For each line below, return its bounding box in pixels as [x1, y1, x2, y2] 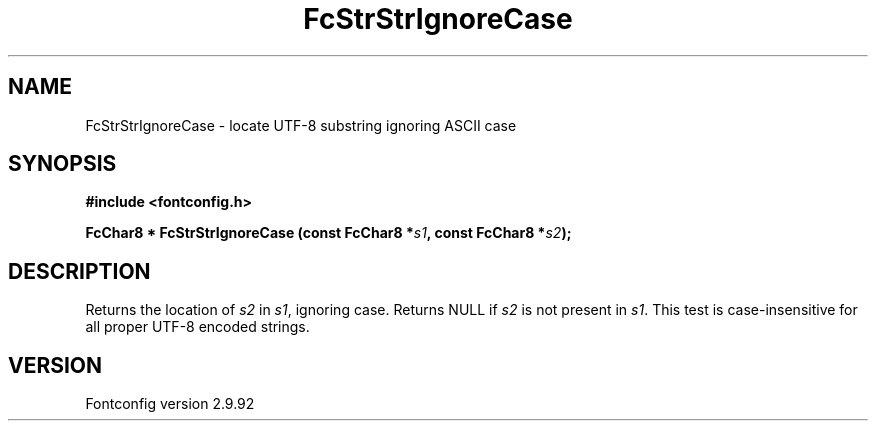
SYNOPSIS [8, 151, 117, 177]
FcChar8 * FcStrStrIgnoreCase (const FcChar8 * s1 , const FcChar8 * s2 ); [85, 224, 572, 242]
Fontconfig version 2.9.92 [85, 395, 255, 413]
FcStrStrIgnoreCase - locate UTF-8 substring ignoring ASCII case [85, 116, 517, 134]
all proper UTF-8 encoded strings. [85, 318, 310, 336]
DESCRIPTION [8, 258, 151, 284]
